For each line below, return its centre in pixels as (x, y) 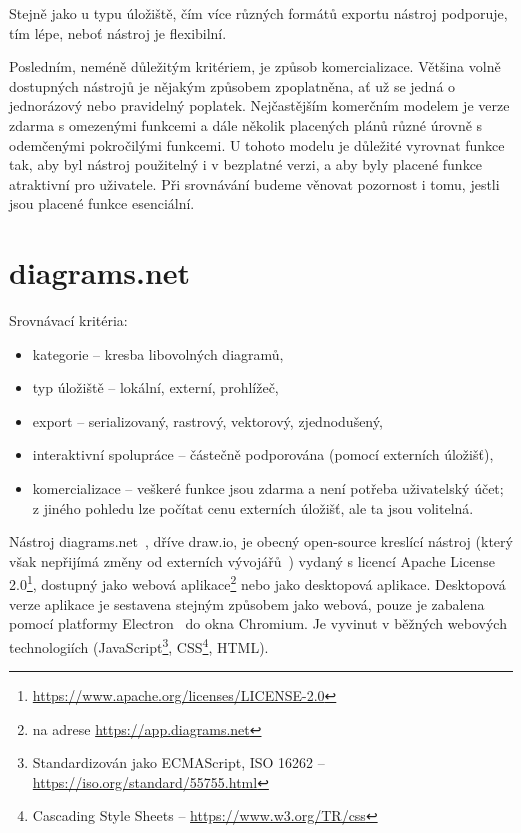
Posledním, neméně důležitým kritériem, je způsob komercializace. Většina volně (255, 66)
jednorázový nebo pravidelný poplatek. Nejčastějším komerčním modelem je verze (259, 105)
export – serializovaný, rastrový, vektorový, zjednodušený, (207, 420)
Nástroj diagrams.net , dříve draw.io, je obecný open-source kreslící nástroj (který (261, 541)
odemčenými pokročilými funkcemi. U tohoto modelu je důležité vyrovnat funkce (257, 144)
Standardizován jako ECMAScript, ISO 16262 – (178, 762)
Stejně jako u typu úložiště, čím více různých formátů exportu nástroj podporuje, (258, 13)
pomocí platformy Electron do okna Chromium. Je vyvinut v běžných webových (258, 623)
